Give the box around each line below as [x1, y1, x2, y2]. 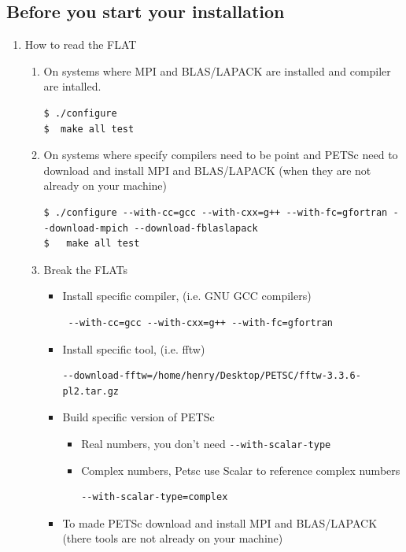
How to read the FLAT [24, 36, 137, 53]
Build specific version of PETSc [62, 409, 215, 425]
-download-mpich [43, 222, 128, 234]
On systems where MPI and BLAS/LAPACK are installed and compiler [43, 62, 391, 79]
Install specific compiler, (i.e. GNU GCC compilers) [62, 287, 312, 304]
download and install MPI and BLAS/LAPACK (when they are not [43, 161, 371, 178]
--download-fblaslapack [134, 222, 258, 234]
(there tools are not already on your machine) [62, 530, 283, 546]
